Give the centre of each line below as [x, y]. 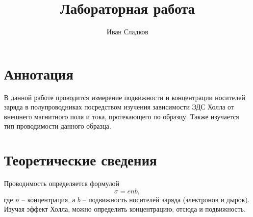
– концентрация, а [49, 199]
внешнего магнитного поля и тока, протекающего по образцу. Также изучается [122, 116]
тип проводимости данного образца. [58, 126]
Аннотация [39, 73]
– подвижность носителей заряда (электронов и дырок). [166, 199]
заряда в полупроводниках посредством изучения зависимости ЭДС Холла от [119, 107]
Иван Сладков [127, 32]
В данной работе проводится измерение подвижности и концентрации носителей [125, 97]
